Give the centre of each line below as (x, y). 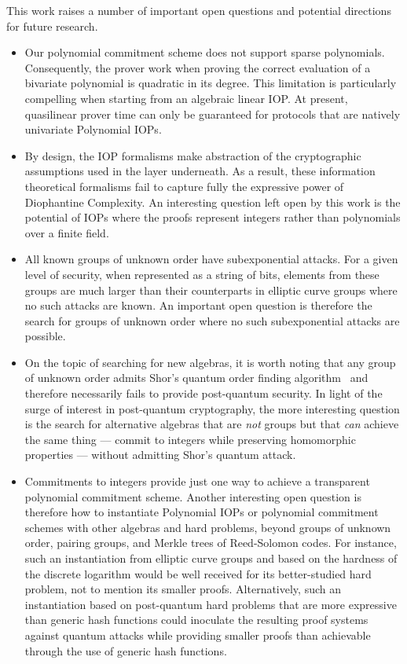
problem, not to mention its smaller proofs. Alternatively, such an (183, 589)
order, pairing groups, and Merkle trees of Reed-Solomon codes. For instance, (211, 543)
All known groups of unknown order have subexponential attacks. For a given (211, 259)
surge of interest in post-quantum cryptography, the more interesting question (212, 408)
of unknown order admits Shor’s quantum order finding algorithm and (196, 378)
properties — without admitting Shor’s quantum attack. (160, 455)
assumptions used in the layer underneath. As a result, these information (200, 171)
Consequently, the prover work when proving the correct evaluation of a (198, 67)
